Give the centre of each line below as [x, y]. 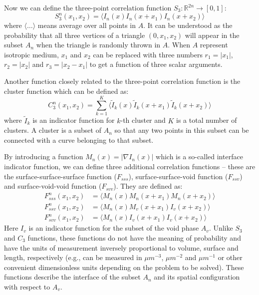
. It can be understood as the [188, 25]
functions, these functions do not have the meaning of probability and [134, 237]
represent [214, 45]
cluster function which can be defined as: [66, 91]
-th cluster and [143, 120]
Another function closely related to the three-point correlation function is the [122, 81]
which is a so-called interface [199, 156]
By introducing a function [44, 156]
